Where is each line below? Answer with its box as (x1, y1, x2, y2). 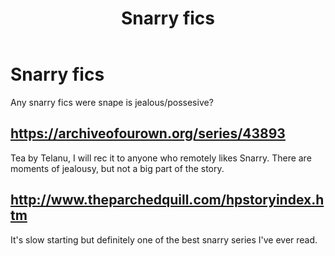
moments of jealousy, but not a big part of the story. (10, 162, 225, 174)
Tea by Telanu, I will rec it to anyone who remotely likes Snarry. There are (10, 152, 312, 164)
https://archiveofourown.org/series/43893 (10, 125, 286, 142)
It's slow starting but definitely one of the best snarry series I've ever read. (10, 233, 318, 246)
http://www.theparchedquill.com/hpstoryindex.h (10, 192, 325, 209)
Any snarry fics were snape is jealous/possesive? (10, 96, 214, 108)
